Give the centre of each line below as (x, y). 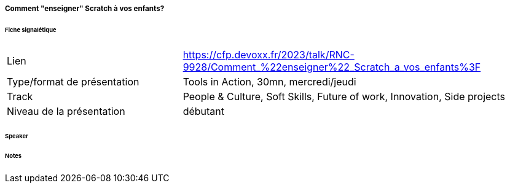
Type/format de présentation (73, 81)
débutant (204, 111)
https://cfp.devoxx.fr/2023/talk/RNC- (269, 54)
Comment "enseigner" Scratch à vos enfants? (85, 9)
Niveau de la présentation (66, 111)
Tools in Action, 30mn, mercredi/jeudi (269, 81)
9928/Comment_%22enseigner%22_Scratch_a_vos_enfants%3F (332, 67)
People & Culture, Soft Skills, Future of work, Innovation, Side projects (344, 96)
